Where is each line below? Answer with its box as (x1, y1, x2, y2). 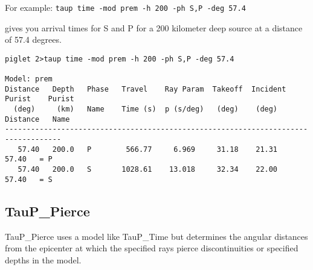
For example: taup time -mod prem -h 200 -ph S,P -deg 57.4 (5, 1, 246, 13)
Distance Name (5, 115, 70, 124)
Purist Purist (5, 95, 74, 104)
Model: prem (5, 75, 53, 84)
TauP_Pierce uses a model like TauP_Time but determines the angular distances (5, 230, 308, 242)
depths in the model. (5, 253, 82, 266)
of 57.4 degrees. (5, 33, 62, 46)
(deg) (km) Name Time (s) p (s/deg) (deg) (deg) (13, 105, 278, 114)
